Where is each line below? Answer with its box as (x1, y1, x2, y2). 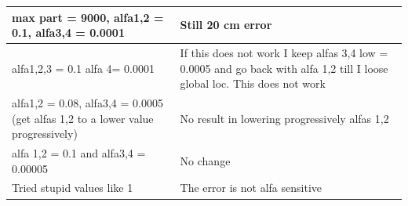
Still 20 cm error (180, 16, 272, 33)
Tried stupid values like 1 (12, 179, 133, 196)
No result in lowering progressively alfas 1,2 (180, 110, 389, 126)
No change (180, 152, 231, 168)
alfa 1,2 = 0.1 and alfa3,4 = (12, 145, 146, 161)
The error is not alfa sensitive (180, 179, 322, 196)
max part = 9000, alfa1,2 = (12, 9, 164, 25)
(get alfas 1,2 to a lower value (12, 110, 154, 126)
